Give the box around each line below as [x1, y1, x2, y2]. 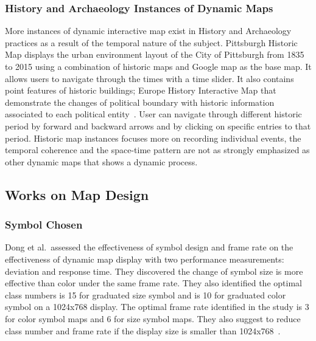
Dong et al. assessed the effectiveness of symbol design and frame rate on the [5, 241, 293, 253]
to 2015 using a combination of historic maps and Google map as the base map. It [5, 60, 312, 72]
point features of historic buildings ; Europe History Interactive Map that [5, 84, 276, 97]
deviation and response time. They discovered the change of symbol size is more [5, 264, 303, 277]
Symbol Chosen [5, 217, 83, 232]
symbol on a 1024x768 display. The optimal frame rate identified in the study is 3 [5, 300, 309, 313]
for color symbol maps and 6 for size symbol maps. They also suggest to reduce [5, 312, 301, 325]
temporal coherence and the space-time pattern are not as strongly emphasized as [5, 143, 310, 156]
